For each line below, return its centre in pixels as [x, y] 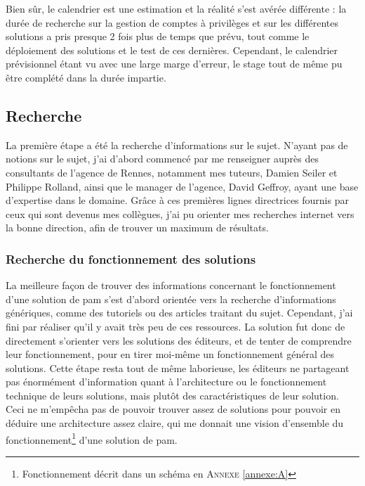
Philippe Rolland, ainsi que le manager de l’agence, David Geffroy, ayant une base [182, 186]
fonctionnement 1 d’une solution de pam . [92, 438]
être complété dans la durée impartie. [86, 77]
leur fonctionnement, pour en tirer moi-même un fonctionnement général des [170, 354]
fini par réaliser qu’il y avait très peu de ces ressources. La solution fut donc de [175, 326]
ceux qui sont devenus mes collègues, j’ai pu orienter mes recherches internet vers [180, 213]
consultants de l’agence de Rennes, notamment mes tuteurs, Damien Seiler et [172, 172]
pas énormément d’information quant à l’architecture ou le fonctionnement [166, 382]
